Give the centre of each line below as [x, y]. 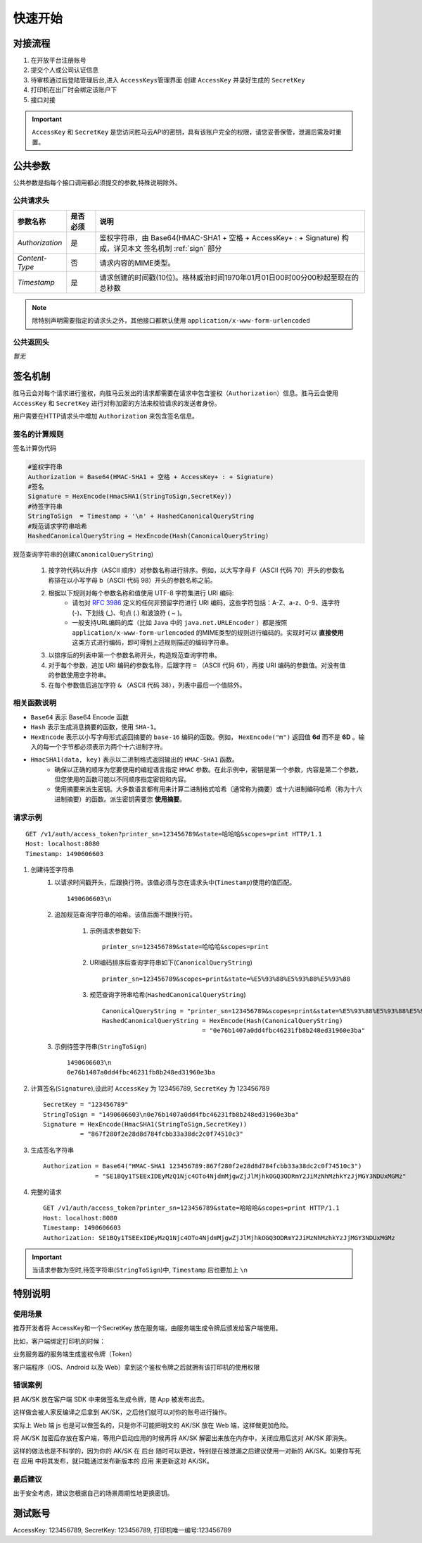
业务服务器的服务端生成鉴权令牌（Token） [75, 1354]
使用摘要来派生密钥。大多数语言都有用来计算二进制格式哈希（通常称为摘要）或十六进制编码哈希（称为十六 [208, 789]
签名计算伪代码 [34, 448]
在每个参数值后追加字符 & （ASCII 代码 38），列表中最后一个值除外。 [147, 685]
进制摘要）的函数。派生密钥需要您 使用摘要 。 [120, 799]
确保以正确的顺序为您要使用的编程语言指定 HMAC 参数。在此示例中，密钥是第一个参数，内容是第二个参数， [208, 769]
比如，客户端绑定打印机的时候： [59, 1341]
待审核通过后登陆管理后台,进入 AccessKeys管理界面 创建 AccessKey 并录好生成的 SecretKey [168, 80]
